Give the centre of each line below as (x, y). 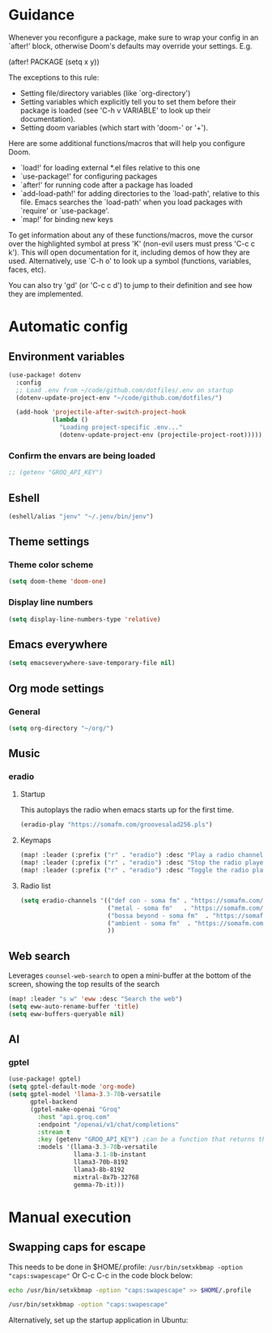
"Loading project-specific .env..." (121, 427)
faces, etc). (27, 269)
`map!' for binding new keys (66, 219)
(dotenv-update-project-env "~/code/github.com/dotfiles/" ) (119, 398)
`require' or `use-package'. (65, 210)
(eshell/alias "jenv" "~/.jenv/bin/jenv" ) (81, 516)
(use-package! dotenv (45, 375)
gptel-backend (54, 1102)
